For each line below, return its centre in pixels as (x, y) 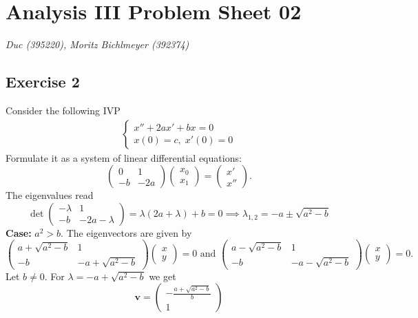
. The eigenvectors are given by (126, 232)
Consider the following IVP (63, 110)
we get (163, 276)
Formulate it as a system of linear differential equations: (124, 157)
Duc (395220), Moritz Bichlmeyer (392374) (97, 44)
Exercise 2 (43, 82)
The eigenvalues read (50, 195)
